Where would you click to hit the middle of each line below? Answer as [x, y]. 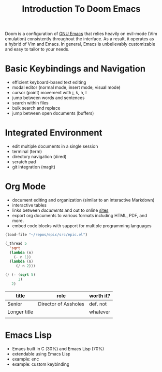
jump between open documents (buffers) [53, 113]
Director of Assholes [61, 304]
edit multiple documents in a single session [55, 146]
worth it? [100, 296]
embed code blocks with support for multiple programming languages [82, 226]
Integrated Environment [54, 133]
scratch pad [24, 162]
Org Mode [25, 187]
